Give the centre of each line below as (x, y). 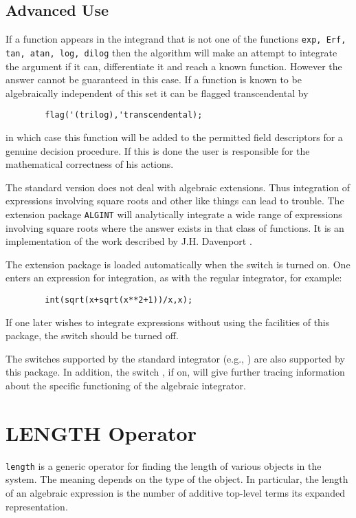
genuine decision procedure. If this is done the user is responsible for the (158, 150)
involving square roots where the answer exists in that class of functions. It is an (175, 227)
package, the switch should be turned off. (92, 335)
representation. (37, 506)
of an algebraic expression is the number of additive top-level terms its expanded (176, 492)
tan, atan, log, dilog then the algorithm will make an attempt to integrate (171, 52)
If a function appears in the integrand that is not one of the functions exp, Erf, (176, 39)
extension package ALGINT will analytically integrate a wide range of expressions (174, 214)
